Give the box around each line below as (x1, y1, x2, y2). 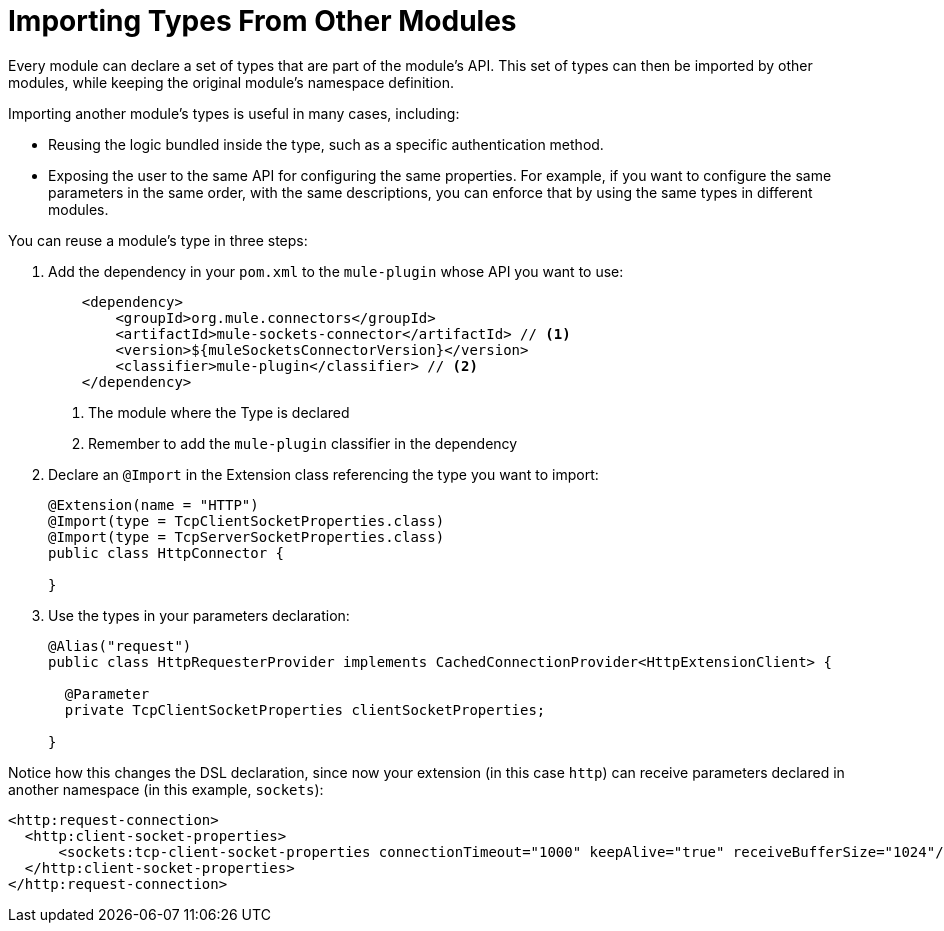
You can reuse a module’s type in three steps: (8, 231, 308, 249)
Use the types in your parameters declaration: (48, 606, 350, 624)
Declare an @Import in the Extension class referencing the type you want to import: (48, 465, 599, 483)
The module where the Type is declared (88, 403, 350, 421)
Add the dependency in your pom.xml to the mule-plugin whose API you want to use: (48, 262, 624, 280)
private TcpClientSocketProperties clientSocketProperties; (64, 701, 546, 718)
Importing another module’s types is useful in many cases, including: (8, 104, 460, 122)
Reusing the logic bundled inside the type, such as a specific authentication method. (48, 135, 604, 153)
